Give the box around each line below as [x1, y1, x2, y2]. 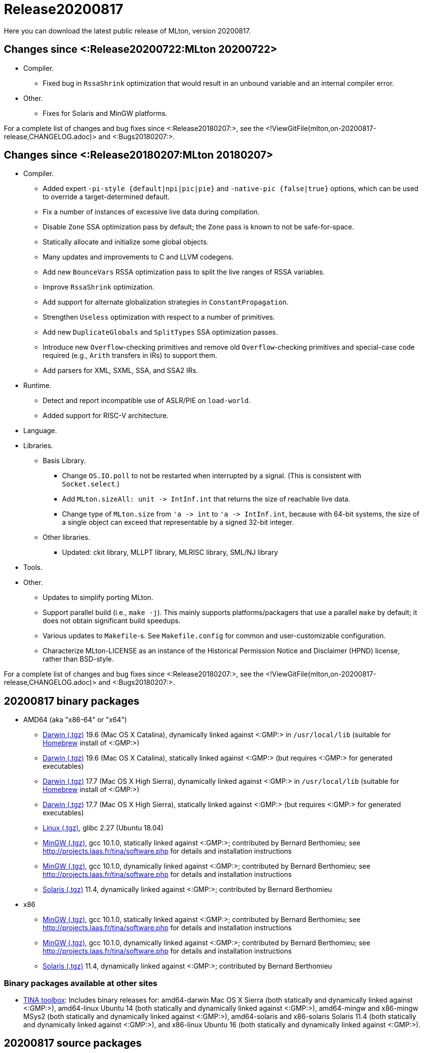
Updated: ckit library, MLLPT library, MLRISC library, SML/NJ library [62, 548, 278, 557]
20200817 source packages [4, 1037, 142, 1050]
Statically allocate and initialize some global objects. [43, 238, 209, 246]
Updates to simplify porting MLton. [43, 593, 154, 602]
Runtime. [23, 381, 51, 390]
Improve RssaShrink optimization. [43, 283, 155, 292]
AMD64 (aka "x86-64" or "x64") [23, 715, 127, 724]
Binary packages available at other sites [4, 978, 157, 988]
